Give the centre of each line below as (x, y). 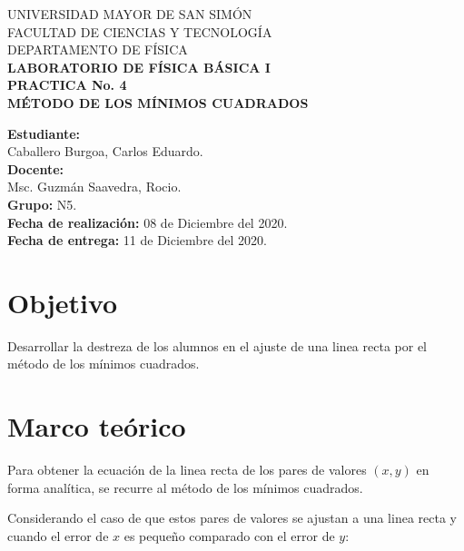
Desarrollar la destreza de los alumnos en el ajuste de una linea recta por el (217, 345)
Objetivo (63, 302)
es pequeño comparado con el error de (229, 535)
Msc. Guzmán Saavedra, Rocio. (94, 187)
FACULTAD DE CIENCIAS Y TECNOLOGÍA (140, 31)
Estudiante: (44, 133)
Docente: (35, 168)
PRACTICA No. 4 (67, 85)
